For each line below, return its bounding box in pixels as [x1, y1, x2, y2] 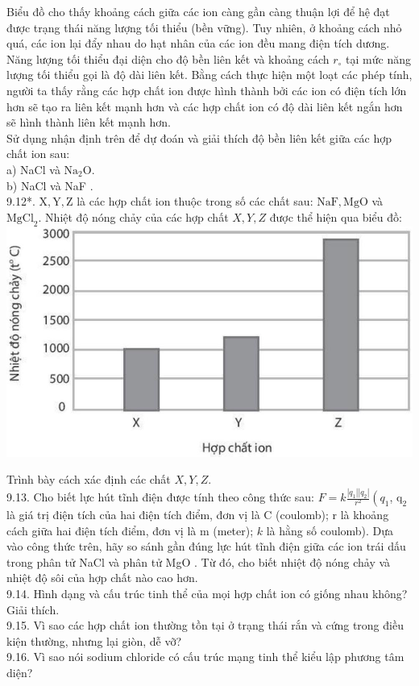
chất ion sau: [6, 145, 70, 162]
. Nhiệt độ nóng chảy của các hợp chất [38, 208, 229, 225]
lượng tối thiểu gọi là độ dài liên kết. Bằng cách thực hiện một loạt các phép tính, [6, 66, 413, 83]
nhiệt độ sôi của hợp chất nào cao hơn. [6, 569, 198, 586]
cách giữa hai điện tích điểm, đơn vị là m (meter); [6, 522, 254, 538]
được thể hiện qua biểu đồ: [269, 208, 402, 225]
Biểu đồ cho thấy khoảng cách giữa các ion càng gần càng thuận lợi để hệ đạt [6, 3, 390, 19]
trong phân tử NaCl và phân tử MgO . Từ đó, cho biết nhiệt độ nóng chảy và [6, 553, 391, 570]
